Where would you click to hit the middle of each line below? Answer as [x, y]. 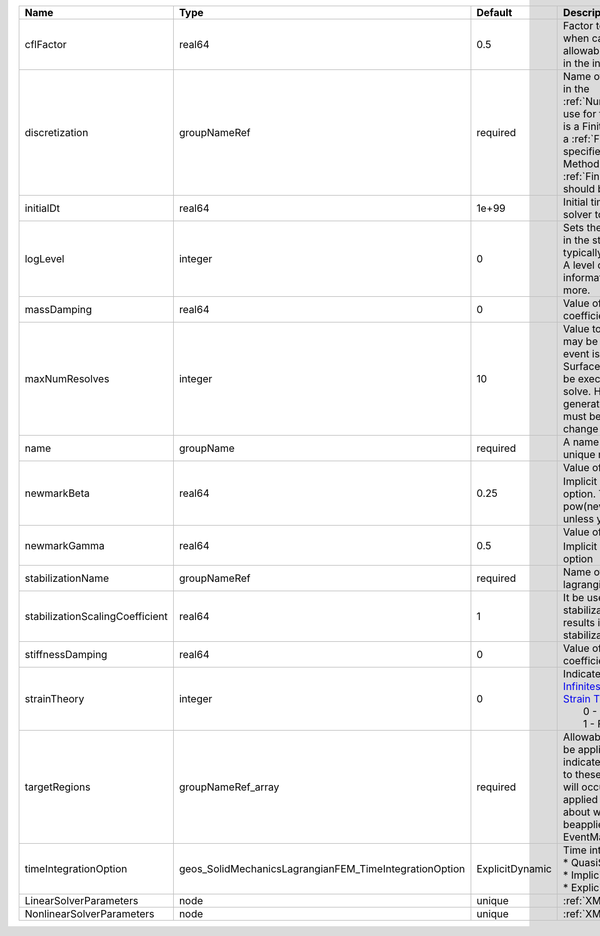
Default [494, 12]
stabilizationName [67, 578]
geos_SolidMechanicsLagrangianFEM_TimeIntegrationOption [322, 868]
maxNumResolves [67, 378]
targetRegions [57, 787]
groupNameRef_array [229, 787]
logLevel [44, 258]
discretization [56, 132]
